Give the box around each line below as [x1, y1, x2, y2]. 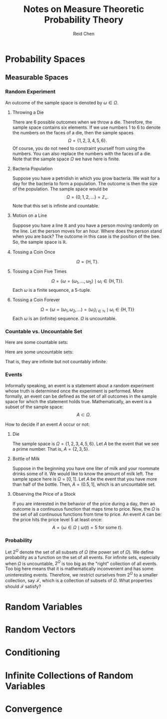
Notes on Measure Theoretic [23, 3, 145, 15]
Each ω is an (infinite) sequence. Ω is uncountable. [12, 316, 117, 322]
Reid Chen [73, 30, 95, 36]
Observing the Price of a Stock [12, 491, 76, 497]
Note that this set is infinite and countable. [12, 203, 100, 209]
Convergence [5, 703, 63, 715]
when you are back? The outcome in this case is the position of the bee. [12, 233, 161, 239]
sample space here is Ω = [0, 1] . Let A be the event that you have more [12, 476, 157, 482]
